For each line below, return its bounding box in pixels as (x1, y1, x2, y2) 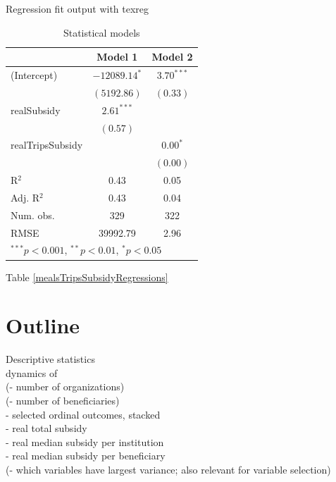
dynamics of (6, 365, 58, 380)
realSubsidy (11, 102, 61, 117)
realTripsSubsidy (11, 137, 83, 152)
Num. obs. (11, 207, 55, 222)
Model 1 (97, 49, 138, 64)
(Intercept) (11, 68, 58, 82)
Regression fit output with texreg (6, 1, 149, 16)
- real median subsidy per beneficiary (6, 448, 166, 463)
